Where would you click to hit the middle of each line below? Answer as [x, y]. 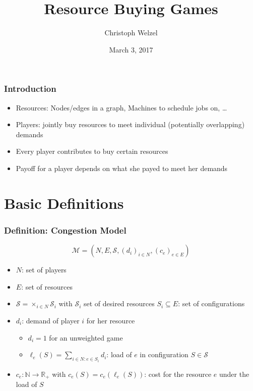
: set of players [44, 270]
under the [234, 374]
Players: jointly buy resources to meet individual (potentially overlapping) [130, 124]
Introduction [30, 89]
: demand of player [51, 320]
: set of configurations [211, 303]
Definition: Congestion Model [65, 230]
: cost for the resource [178, 374]
